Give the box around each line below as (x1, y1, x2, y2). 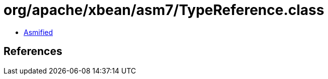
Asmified (24, 27, 53, 36)
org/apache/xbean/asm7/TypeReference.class (4, 1, 324, 18)
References (4, 45, 62, 58)
